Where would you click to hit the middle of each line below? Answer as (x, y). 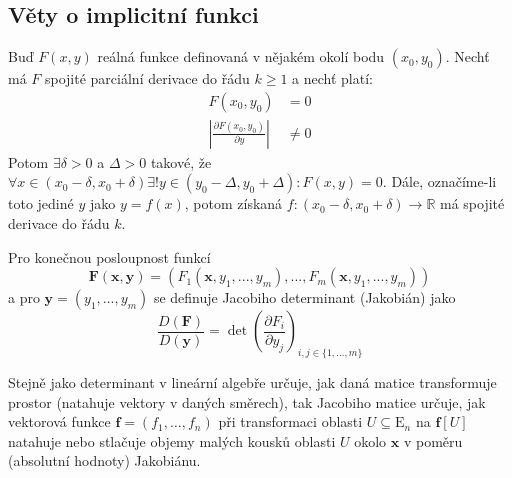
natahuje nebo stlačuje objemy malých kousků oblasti (172, 440)
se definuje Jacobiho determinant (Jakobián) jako (304, 297)
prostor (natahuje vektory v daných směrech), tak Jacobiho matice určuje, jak (247, 401)
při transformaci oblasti (290, 421)
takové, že (181, 161)
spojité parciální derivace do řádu (147, 78)
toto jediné (41, 203)
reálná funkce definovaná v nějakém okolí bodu (241, 56)
